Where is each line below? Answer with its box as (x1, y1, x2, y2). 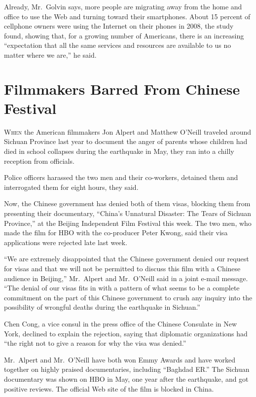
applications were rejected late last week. (4, 237, 127, 247)
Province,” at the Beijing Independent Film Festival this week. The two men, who (4, 217, 252, 228)
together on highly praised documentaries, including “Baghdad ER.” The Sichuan (4, 364, 250, 374)
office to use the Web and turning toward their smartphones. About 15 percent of (4, 11, 251, 21)
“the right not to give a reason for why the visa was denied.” (4, 338, 186, 348)
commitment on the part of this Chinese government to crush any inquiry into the (4, 292, 253, 302)
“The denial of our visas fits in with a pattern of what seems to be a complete (4, 283, 240, 293)
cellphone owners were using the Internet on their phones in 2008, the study (4, 21, 234, 31)
